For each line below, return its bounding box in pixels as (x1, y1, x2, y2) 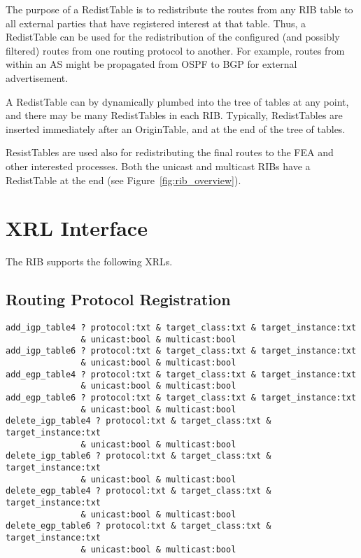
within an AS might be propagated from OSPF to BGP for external (6, 57, 297, 71)
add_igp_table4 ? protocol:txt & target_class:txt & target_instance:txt (6, 323, 357, 333)
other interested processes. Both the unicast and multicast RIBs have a (6, 158, 311, 173)
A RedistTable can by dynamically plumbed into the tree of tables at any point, (6, 94, 349, 109)
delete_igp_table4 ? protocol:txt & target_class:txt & (6, 416, 271, 426)
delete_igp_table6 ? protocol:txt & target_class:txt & (6, 451, 271, 461)
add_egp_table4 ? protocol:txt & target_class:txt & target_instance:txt (6, 369, 357, 379)
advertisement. (6, 70, 69, 85)
